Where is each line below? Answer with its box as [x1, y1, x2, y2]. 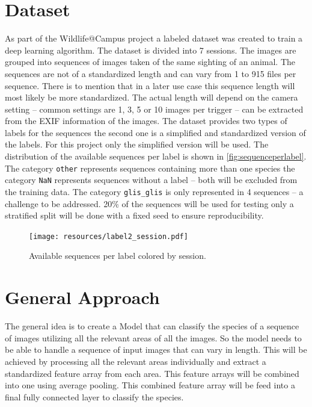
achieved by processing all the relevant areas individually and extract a [5, 355, 266, 367]
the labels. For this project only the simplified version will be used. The [5, 138, 269, 151]
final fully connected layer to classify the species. [5, 390, 184, 403]
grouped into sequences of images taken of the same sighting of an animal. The [5, 55, 295, 68]
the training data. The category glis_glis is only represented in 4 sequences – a [5, 185, 304, 197]
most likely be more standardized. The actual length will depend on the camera [5, 91, 298, 104]
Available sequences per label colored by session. [29, 249, 206, 262]
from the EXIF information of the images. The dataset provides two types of [5, 114, 287, 127]
